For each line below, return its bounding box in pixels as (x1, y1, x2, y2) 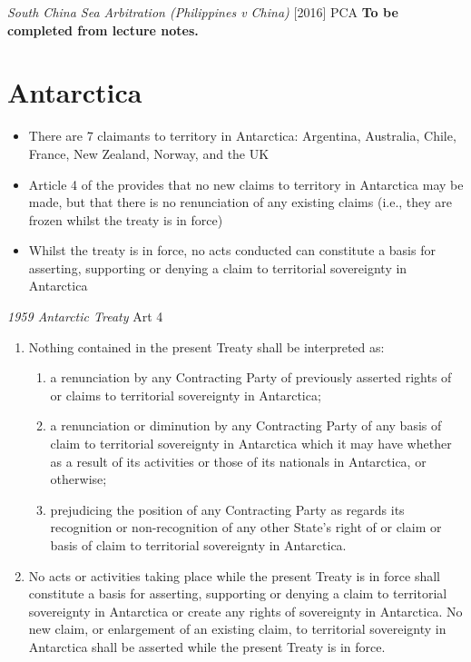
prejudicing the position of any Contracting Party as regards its (50, 499, 405, 519)
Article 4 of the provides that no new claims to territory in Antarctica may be (28, 174, 464, 193)
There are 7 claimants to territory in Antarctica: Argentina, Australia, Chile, (28, 126, 456, 145)
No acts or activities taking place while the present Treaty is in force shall (28, 566, 440, 585)
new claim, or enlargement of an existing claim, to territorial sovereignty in (28, 619, 446, 638)
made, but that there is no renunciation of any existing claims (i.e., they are (28, 193, 453, 212)
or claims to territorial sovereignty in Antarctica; (50, 385, 321, 404)
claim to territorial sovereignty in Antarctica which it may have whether (50, 434, 452, 453)
